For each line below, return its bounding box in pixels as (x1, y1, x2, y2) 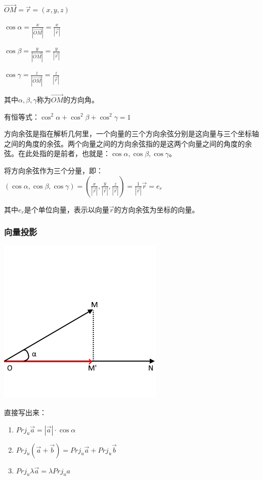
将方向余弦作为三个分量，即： (4, 165, 103, 175)
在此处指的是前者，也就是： (18, 148, 110, 159)
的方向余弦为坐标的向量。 (114, 204, 199, 214)
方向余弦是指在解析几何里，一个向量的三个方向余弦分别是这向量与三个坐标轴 (4, 128, 259, 139)
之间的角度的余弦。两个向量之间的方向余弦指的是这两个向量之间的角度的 (4, 138, 245, 149)
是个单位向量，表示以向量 (24, 204, 109, 214)
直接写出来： (4, 407, 47, 417)
